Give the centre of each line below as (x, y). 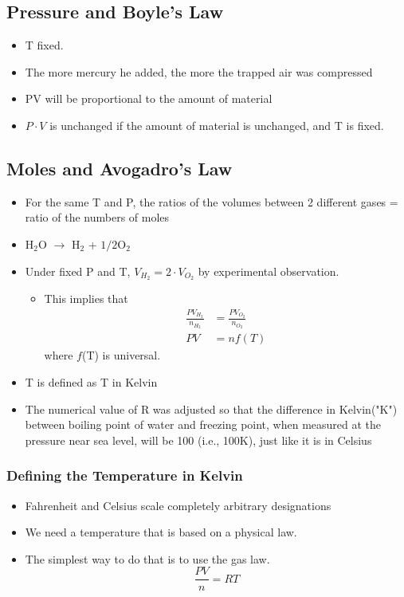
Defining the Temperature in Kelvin (125, 475)
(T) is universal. (121, 355)
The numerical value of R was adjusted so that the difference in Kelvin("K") (211, 408)
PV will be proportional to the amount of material (149, 98)
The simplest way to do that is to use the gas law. (147, 558)
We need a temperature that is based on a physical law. (161, 532)
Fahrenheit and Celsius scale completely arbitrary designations (178, 505)
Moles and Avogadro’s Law (120, 168)
